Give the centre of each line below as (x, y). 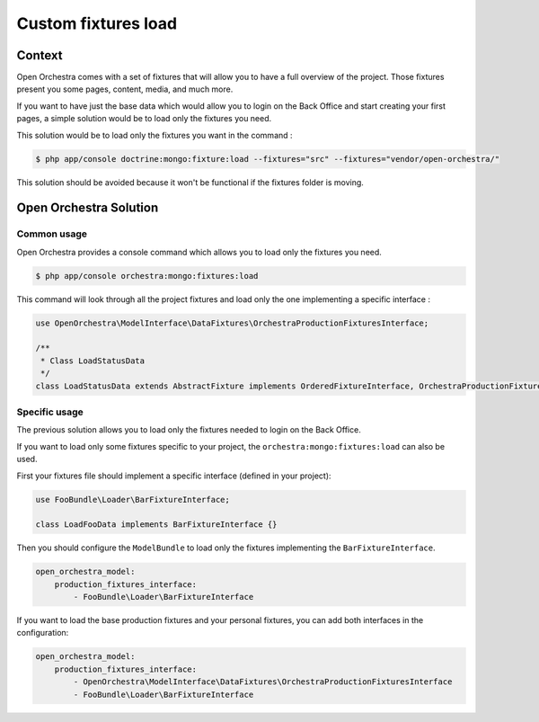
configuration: (43, 633)
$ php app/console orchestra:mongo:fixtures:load (147, 276)
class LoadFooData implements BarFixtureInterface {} (156, 525)
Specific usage (50, 412)
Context (40, 55)
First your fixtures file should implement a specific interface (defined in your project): (174, 476)
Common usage (52, 234)
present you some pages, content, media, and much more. (125, 89)
